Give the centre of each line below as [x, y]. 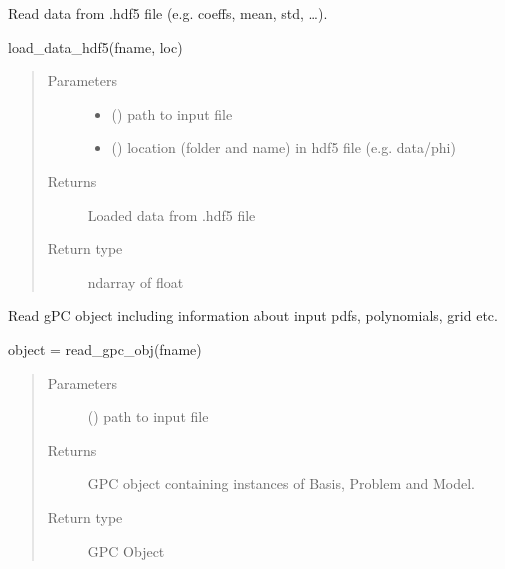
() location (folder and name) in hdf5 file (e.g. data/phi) [283, 147]
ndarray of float [135, 281]
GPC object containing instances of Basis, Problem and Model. [281, 483]
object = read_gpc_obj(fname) [105, 348]
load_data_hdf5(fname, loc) [95, 46]
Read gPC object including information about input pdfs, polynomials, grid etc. [253, 315]
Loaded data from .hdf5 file [171, 214]
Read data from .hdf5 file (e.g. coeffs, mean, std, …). [168, 13]
